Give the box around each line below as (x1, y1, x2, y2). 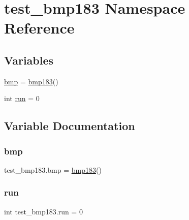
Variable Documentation (4, 118, 135, 134)
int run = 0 (4, 93, 40, 104)
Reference (4, 17, 75, 38)
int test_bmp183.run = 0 (4, 206, 83, 216)
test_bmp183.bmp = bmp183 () (4, 164, 102, 175)
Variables (4, 52, 54, 68)
